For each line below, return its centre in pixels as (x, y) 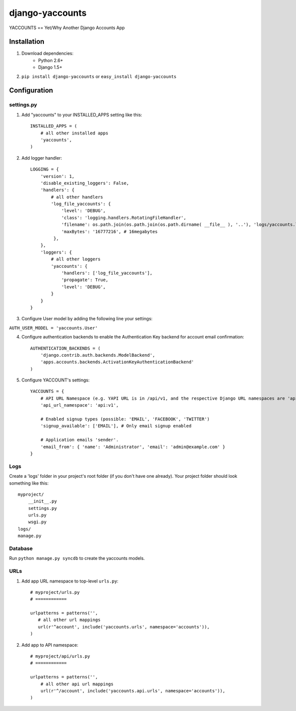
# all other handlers (77, 197)
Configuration (31, 91)
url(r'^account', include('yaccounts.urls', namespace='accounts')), (124, 627)
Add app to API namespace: (50, 645)
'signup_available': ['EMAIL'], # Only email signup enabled (116, 426)
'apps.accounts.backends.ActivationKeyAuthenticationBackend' (117, 362)
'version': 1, (57, 176)
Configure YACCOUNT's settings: (55, 380)
